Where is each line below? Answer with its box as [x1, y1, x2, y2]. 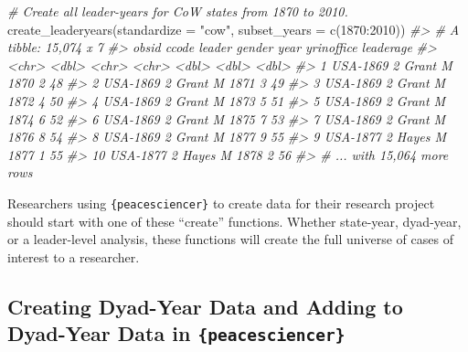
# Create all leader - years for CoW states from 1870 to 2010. [7, 2, 348, 20]
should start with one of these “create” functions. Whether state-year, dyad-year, [7, 211, 462, 230]
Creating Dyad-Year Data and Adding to [7, 292, 403, 320]
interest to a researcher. [7, 247, 140, 266]
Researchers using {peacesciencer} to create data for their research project [7, 193, 435, 212]
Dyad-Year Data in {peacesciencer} [7, 319, 346, 347]
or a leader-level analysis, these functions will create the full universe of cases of [7, 229, 453, 249]
